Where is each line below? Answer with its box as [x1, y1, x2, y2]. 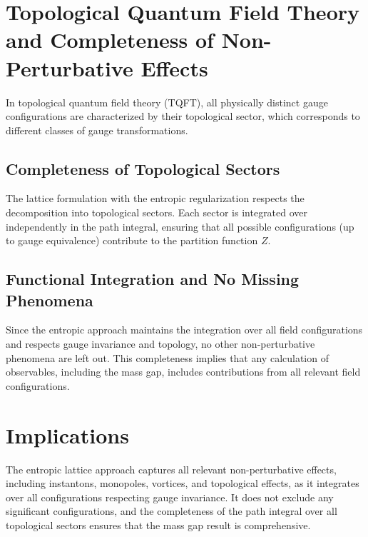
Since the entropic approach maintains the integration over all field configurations [6, 322, 363, 337]
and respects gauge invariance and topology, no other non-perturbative [6, 336, 315, 351]
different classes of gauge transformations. [6, 122, 188, 137]
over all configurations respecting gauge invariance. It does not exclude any [6, 489, 334, 504]
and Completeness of [6, 25, 214, 54]
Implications [6, 420, 129, 449]
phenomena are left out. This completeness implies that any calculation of [6, 350, 329, 365]
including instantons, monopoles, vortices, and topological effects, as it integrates [6, 476, 359, 491]
